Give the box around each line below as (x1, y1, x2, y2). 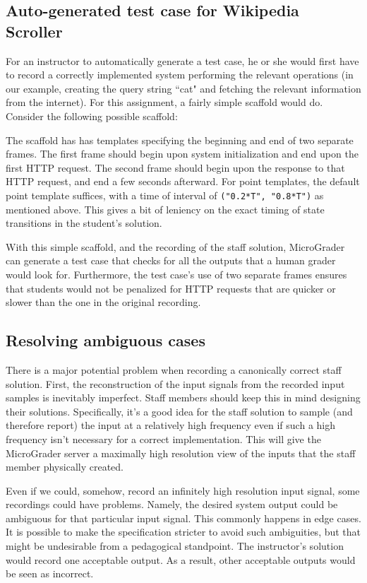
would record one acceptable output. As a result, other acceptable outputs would (6, 552, 356, 567)
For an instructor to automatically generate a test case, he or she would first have (6, 53, 359, 68)
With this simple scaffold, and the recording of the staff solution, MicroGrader (6, 239, 345, 254)
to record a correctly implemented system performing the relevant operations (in (6, 67, 354, 82)
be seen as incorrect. (6, 566, 94, 581)
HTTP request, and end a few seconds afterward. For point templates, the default (6, 174, 360, 189)
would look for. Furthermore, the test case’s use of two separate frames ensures (6, 266, 347, 281)
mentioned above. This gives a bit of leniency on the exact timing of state (6, 201, 325, 216)
